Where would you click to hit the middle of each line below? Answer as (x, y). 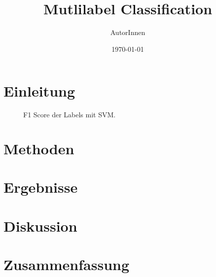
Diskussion (40, 225)
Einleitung (39, 91)
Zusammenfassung (67, 264)
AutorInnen (128, 32)
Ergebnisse (41, 187)
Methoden (39, 149)
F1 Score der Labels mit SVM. (70, 115)
